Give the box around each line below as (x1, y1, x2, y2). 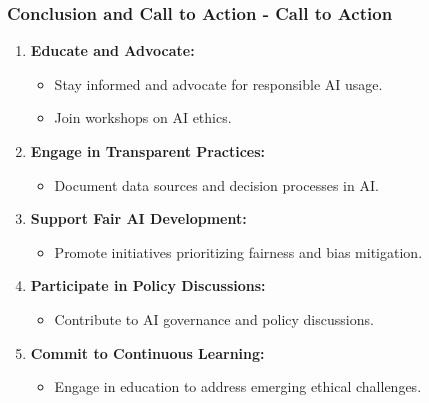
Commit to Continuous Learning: (30, 342, 265, 363)
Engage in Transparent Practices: (30, 141, 265, 161)
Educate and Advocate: (30, 40, 195, 61)
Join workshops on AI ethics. (54, 107, 232, 128)
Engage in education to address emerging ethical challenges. (54, 376, 422, 397)
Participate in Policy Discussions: (30, 275, 266, 296)
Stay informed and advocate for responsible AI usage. (54, 73, 383, 94)
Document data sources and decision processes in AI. (54, 174, 379, 195)
